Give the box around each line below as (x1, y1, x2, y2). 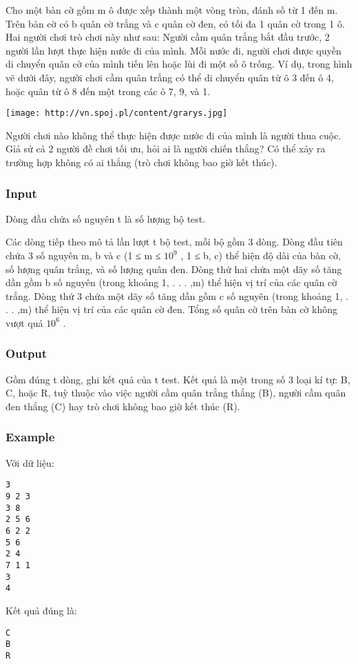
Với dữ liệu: (6, 455, 54, 470)
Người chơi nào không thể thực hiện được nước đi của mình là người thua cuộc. (6, 128, 341, 142)
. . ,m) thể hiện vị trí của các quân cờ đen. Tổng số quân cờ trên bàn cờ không (6, 302, 337, 316)
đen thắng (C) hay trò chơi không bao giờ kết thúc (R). (6, 399, 240, 413)
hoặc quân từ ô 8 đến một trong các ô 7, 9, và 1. (6, 83, 211, 98)
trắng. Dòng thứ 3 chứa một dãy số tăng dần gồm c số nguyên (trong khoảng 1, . (6, 288, 348, 303)
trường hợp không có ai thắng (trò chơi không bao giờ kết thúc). (6, 155, 277, 169)
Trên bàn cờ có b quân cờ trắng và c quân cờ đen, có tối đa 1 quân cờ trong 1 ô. (6, 16, 345, 30)
